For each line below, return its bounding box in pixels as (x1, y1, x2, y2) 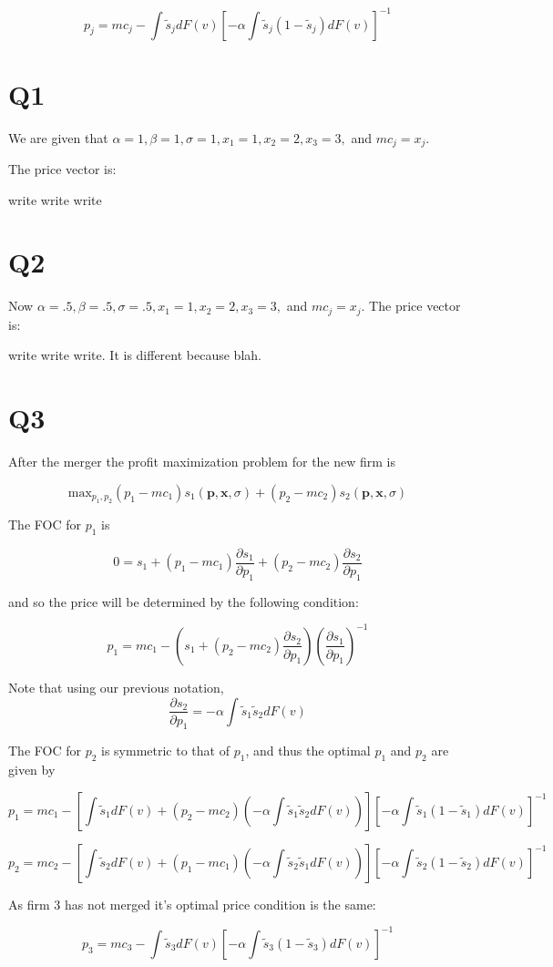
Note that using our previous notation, (8, 677, 224, 696)
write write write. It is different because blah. (8, 345, 261, 365)
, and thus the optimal (245, 741, 371, 760)
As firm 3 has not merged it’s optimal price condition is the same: (8, 894, 376, 913)
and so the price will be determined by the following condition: (8, 592, 359, 611)
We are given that (8, 128, 108, 147)
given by (8, 760, 56, 779)
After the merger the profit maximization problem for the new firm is (8, 452, 396, 471)
